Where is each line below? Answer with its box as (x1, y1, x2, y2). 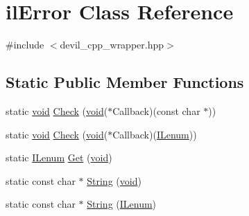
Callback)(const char (112, 103, 200, 118)
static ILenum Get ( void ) (6, 150, 112, 165)
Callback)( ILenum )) (112, 127, 197, 141)
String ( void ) (87, 173, 141, 188)
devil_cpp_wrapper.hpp (60, 37, 164, 52)
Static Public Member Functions (6, 71, 244, 93)
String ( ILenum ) (87, 197, 157, 211)
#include (6, 37, 44, 52)
